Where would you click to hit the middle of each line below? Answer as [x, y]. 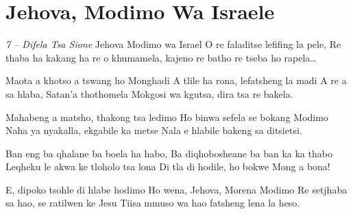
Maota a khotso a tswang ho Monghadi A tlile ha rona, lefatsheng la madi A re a [176, 80]
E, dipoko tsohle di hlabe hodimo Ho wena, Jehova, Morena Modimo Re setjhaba [176, 189]
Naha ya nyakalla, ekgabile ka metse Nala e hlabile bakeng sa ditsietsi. [154, 130]
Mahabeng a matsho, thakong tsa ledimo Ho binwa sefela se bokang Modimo [167, 117]
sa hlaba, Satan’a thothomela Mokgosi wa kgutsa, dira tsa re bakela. [149, 93]
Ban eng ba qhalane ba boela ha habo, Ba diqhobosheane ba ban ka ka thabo [169, 153]
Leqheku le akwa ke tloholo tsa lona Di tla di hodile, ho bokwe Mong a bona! [168, 166]
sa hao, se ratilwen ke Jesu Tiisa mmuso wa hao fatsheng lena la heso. [153, 203]
